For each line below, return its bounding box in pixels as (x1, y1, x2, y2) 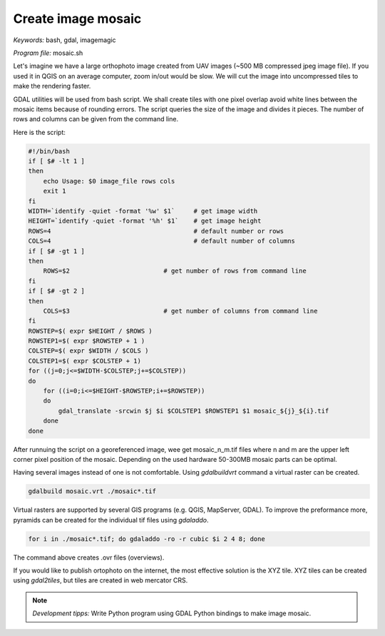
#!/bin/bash (28, 147, 71, 155)
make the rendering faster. (13, 82, 91, 91)
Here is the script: (13, 128, 66, 136)
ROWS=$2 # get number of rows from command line (43, 267, 307, 275)
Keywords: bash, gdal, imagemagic (13, 36, 117, 44)
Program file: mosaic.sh (13, 49, 83, 57)
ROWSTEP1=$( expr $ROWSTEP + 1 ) (28, 337, 145, 345)
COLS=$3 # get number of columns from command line (43, 307, 318, 315)
